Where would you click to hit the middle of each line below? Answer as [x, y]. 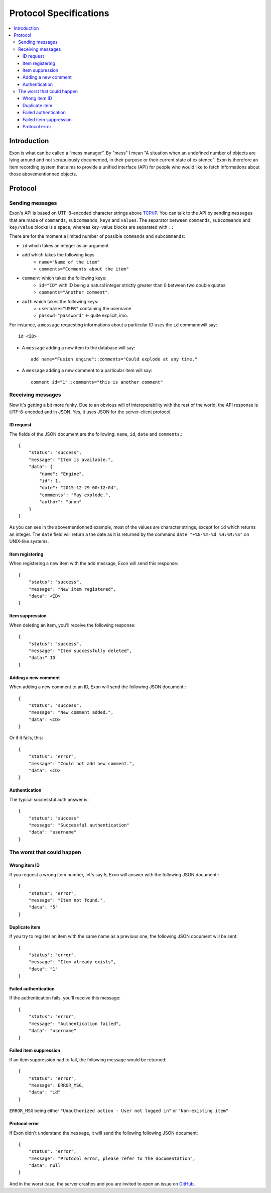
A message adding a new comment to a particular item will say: [87, 371]
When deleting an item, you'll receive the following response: [72, 625]
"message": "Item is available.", [71, 460]
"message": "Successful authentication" [79, 825]
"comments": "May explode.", [75, 495]
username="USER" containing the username [85, 308]
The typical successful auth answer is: [49, 799]
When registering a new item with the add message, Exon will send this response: [94, 564]
